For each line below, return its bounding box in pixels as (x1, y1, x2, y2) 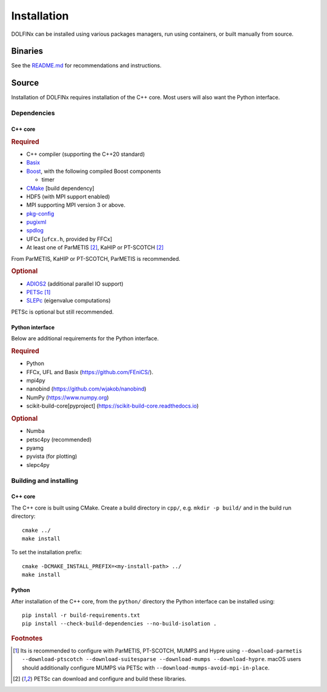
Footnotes (11, 634, 43, 642)
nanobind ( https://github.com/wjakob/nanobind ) (26, 385, 147, 392)
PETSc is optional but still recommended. (11, 308, 114, 315)
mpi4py (26, 377, 45, 385)
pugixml (26, 218, 47, 226)
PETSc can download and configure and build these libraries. (33, 675, 187, 682)
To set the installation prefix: (11, 549, 82, 556)
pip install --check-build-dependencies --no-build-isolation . (22, 620, 217, 627)
